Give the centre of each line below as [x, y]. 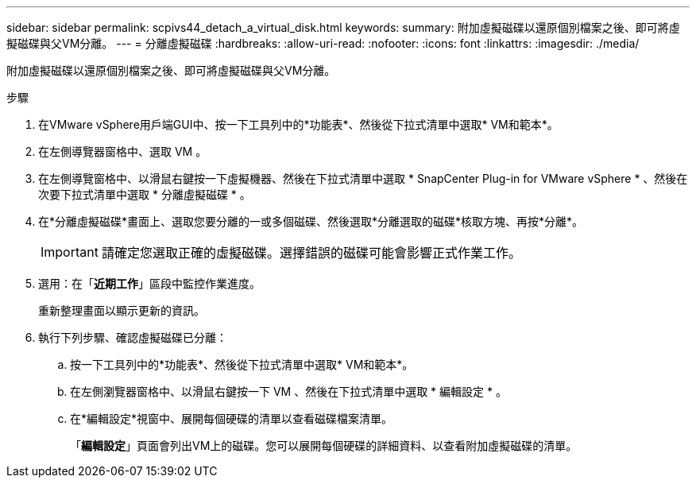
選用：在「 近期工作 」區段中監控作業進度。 [149, 283]
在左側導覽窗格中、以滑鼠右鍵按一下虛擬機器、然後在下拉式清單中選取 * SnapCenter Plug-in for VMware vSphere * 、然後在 [363, 178]
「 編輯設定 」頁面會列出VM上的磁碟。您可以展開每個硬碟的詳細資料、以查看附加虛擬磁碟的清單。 [324, 445]
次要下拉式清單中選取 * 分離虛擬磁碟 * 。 [145, 194]
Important [70, 252]
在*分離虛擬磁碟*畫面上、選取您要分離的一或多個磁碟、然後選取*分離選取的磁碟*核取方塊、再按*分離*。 [311, 221]
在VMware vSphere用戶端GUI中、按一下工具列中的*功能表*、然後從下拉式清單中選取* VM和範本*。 [298, 124]
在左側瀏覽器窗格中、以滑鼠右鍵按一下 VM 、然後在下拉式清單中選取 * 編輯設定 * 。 [288, 391]
